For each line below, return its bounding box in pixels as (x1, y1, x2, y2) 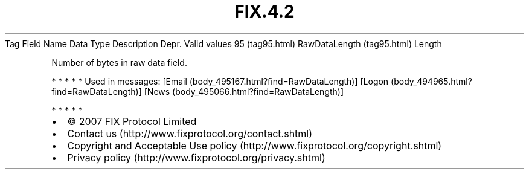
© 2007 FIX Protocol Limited (67, 115, 197, 127)
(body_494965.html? (391, 76, 472, 86)
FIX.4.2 (234, 1, 295, 22)
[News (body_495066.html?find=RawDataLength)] (144, 86, 344, 97)
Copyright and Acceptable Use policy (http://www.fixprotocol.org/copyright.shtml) (67, 139, 442, 152)
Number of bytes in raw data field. (51, 57, 187, 68)
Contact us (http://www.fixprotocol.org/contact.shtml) (67, 127, 313, 140)
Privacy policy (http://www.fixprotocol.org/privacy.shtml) (67, 151, 325, 164)
